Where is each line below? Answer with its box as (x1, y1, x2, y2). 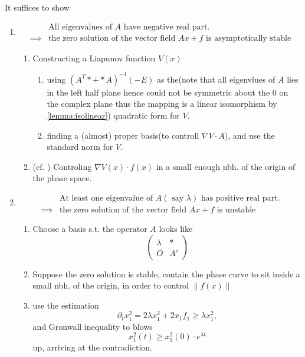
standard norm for (47, 140, 113, 153)
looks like (159, 222, 193, 234)
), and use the (224, 129, 275, 141)
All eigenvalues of (48, 22, 112, 31)
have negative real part (123, 22, 208, 31)
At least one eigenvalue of (59, 194, 153, 202)
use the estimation (32, 299, 99, 311)
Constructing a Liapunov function (32, 51, 156, 64)
